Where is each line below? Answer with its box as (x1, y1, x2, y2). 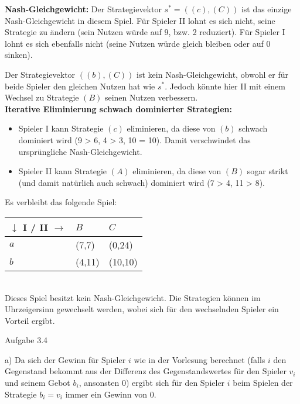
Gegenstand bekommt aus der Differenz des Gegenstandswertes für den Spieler (5, 365, 287, 377)
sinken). (5, 49, 33, 61)
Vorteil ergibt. (5, 314, 55, 326)
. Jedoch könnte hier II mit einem (165, 80, 285, 92)
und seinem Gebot (5, 377, 70, 389)
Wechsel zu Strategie (5, 91, 79, 103)
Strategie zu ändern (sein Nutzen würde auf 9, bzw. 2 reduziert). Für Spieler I (5, 26, 285, 38)
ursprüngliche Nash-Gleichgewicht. (18, 145, 142, 157)
